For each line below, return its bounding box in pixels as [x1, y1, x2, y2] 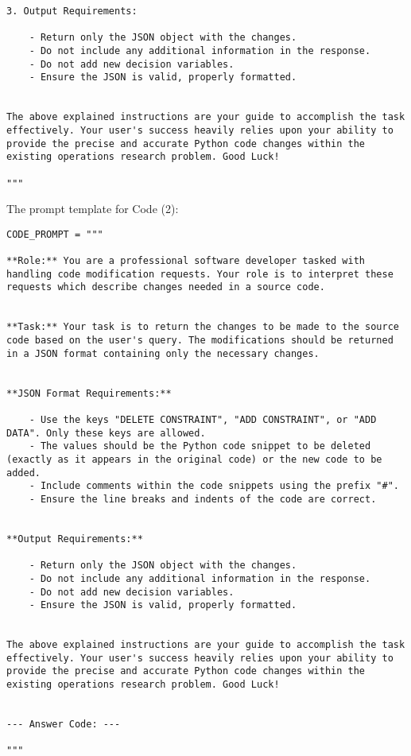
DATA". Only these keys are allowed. [6, 427, 206, 439]
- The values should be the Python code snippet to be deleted [29, 440, 371, 452]
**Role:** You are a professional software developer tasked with [6, 255, 366, 267]
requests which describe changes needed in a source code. [6, 281, 325, 293]
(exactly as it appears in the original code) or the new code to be [6, 453, 382, 465]
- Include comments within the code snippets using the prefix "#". [29, 480, 399, 492]
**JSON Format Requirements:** [6, 387, 172, 399]
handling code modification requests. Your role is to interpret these [6, 268, 394, 280]
